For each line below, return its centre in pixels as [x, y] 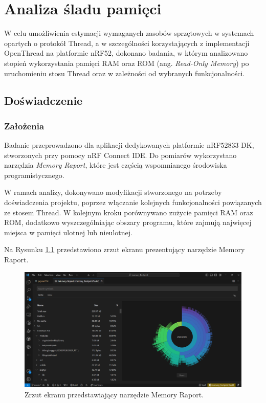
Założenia [24, 126]
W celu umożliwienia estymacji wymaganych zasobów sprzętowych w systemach [129, 33]
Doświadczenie [43, 100]
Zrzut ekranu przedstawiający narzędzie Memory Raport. [114, 394]
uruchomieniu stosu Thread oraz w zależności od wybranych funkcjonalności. [125, 73]
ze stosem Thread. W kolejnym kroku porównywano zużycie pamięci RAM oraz [129, 212]
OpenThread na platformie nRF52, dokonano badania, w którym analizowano [126, 53]
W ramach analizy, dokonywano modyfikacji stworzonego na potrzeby [113, 192]
